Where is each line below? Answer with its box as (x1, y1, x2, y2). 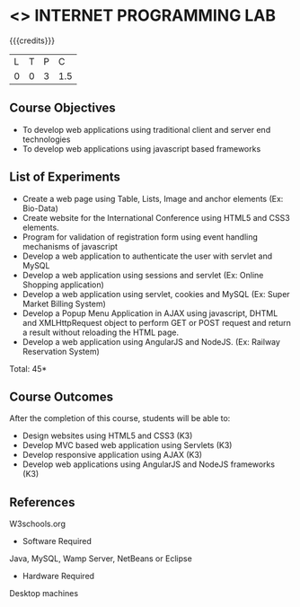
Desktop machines (9, 588, 79, 599)
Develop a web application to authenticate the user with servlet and (22, 251, 272, 261)
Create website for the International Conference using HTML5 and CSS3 (22, 212, 290, 223)
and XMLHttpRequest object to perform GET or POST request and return (22, 317, 292, 328)
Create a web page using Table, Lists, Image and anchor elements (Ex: (22, 193, 284, 204)
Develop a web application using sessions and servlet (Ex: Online (22, 269, 264, 280)
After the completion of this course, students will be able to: (9, 413, 231, 424)
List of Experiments (9, 170, 121, 185)
